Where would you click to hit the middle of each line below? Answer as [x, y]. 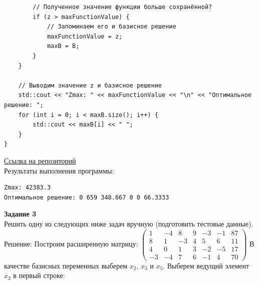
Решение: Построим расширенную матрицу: [71, 244]
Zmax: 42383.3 [28, 188]
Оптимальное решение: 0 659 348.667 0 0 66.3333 [87, 197]
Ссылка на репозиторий [40, 160]
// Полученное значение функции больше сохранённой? [122, 7]
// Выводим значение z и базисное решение [90, 85]
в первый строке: [39, 275]
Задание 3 [20, 214]
